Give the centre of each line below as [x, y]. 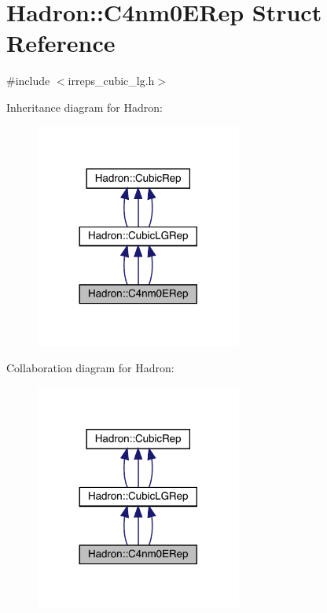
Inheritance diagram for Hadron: [85, 107]
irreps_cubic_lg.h [111, 81]
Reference [61, 43]
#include [28, 81]
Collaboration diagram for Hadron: [90, 368]
